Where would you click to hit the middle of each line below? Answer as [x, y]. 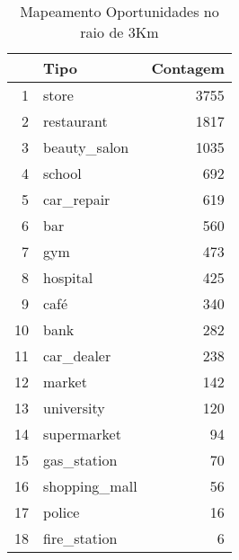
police [62, 512]
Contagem [188, 68]
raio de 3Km [119, 32]
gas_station [80, 460]
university [74, 408]
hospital [68, 277]
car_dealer [77, 356]
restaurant [75, 121]
